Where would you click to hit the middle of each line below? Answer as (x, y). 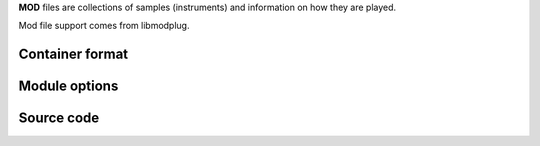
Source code (59, 118)
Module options (68, 86)
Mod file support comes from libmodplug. (104, 26)
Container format (73, 54)
